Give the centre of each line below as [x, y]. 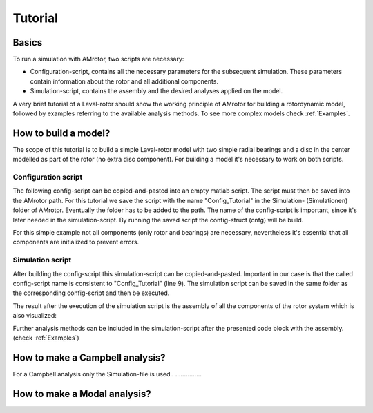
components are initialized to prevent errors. [76, 242]
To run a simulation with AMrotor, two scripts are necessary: [98, 59]
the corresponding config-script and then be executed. [91, 293]
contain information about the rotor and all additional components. [124, 81]
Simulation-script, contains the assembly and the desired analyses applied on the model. [156, 91]
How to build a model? [61, 133]
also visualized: [35, 316]
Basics [28, 42]
